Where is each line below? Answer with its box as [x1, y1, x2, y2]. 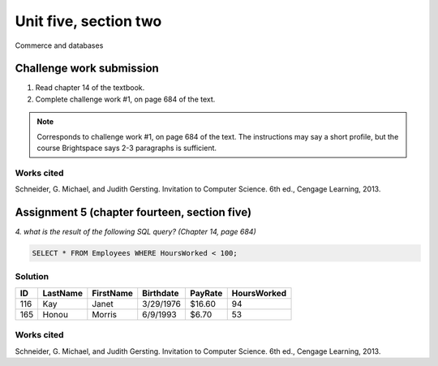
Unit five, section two [15, 12, 162, 30]
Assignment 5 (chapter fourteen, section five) [15, 205, 251, 219]
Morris [92, 308, 118, 320]
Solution [15, 271, 49, 282]
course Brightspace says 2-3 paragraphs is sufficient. [36, 143, 217, 153]
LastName [42, 287, 83, 299]
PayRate [190, 287, 223, 299]
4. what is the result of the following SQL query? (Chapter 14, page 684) [15, 227, 257, 237]
